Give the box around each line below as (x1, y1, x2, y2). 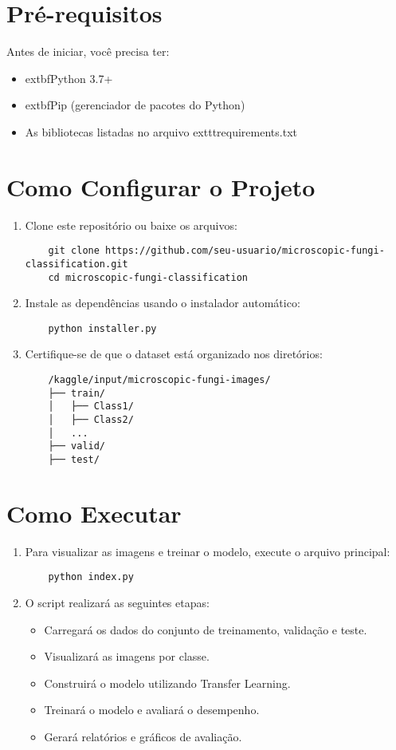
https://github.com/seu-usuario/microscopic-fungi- (105, 245, 385, 257)
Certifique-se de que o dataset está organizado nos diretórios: (25, 345, 323, 362)
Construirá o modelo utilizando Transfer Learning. (44, 674, 291, 691)
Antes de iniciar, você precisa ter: (6, 43, 170, 60)
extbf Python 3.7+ (25, 69, 113, 86)
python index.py (48, 571, 134, 583)
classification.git (25, 258, 128, 270)
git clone (48, 245, 100, 257)
